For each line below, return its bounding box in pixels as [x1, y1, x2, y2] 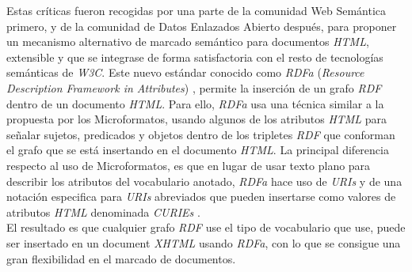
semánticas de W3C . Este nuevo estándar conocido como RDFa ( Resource [6, 64, 364, 81]
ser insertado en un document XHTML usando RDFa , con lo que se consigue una [6, 234, 401, 251]
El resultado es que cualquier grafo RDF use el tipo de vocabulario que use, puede [6, 219, 406, 236]
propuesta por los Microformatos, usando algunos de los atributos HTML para [6, 111, 387, 127]
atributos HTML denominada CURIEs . [6, 203, 200, 220]
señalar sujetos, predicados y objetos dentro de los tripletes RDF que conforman [6, 126, 395, 142]
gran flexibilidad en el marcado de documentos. [6, 250, 236, 266]
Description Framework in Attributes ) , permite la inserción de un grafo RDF [6, 79, 382, 96]
